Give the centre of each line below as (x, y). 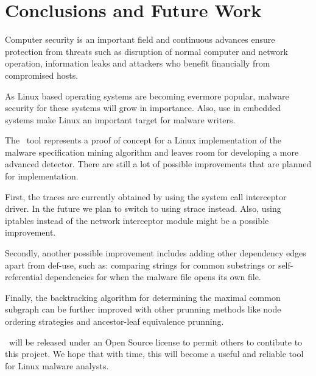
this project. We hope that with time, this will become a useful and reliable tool (154, 354)
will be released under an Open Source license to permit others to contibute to (156, 342)
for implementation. (42, 176)
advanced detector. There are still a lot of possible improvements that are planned (158, 164)
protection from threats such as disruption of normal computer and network (146, 51)
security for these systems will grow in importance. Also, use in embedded (143, 108)
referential (24, 277)
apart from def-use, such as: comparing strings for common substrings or (140, 265)
